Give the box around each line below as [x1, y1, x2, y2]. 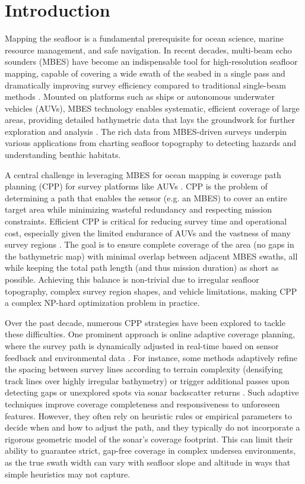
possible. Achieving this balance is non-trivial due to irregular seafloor [5, 273, 259, 285]
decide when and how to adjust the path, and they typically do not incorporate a [5, 421, 300, 434]
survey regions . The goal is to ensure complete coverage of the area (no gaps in [5, 238, 294, 251]
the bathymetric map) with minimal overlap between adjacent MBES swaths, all [5, 249, 298, 262]
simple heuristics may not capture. [5, 467, 131, 480]
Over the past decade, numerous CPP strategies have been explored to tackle [5, 316, 285, 328]
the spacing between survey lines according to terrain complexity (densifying [5, 363, 283, 375]
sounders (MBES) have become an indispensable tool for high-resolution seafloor [5, 55, 298, 68]
